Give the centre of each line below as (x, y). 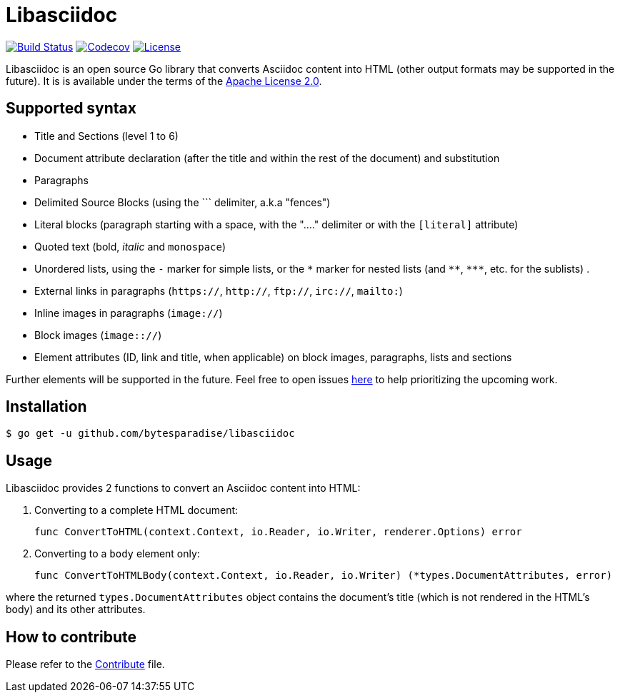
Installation (46, 407)
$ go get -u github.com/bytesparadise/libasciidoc (150, 434)
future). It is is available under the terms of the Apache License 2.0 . (164, 81)
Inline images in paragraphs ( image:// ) (129, 313)
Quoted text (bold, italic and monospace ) (130, 246)
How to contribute (71, 637)
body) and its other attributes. (76, 610)
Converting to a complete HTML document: (136, 510)
